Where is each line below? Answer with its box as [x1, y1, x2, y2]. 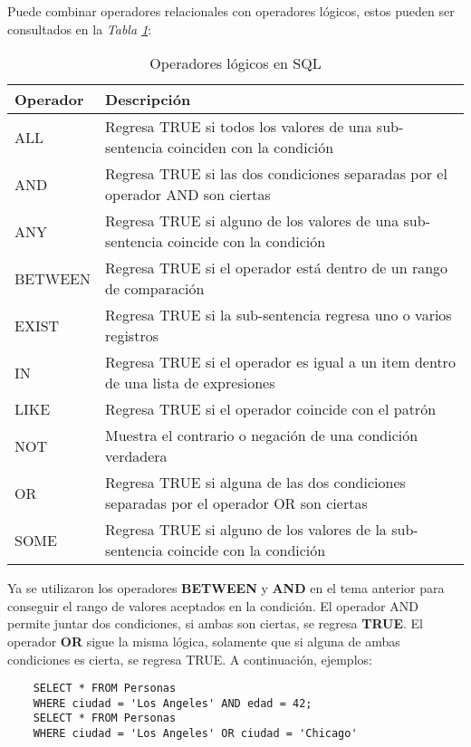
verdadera [105, 445, 168, 467]
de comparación [105, 278, 205, 300]
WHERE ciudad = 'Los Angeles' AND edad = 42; [33, 696, 312, 710]
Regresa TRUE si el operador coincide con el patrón [105, 398, 437, 420]
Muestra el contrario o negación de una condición [105, 425, 418, 446]
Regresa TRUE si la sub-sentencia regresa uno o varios [105, 304, 452, 326]
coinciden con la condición [167, 137, 334, 158]
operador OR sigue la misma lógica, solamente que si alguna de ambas [7, 631, 400, 650]
